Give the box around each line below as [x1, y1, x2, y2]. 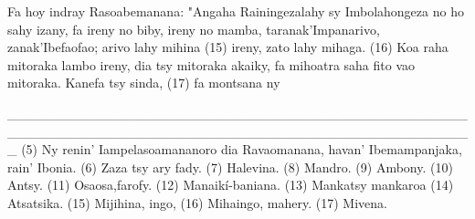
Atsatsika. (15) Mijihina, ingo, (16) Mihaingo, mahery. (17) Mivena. [7, 193, 387, 212]
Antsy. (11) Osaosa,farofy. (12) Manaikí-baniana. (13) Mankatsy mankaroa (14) [7, 175, 454, 194]
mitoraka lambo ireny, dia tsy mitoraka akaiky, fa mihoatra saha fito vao [7, 55, 416, 74]
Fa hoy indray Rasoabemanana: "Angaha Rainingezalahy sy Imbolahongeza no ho [7, 2, 464, 20]
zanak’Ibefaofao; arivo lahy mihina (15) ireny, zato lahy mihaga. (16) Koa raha [7, 37, 449, 57]
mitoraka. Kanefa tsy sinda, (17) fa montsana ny [7, 73, 280, 92]
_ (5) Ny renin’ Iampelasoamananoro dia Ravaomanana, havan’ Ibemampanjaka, [7, 140, 462, 159]
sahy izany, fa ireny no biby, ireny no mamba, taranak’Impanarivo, [7, 19, 380, 38]
